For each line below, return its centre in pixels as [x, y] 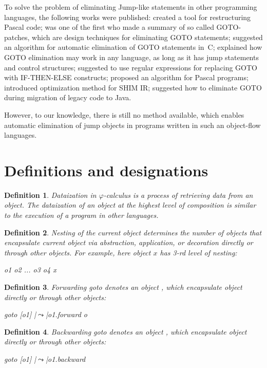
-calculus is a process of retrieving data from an [178, 195]
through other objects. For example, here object [78, 252]
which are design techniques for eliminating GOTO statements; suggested [147, 37]
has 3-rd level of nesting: [198, 252]
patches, [17, 37]
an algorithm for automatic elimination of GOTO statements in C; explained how [133, 47]
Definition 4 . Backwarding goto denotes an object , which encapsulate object [126, 331]
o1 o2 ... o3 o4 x [30, 270]
